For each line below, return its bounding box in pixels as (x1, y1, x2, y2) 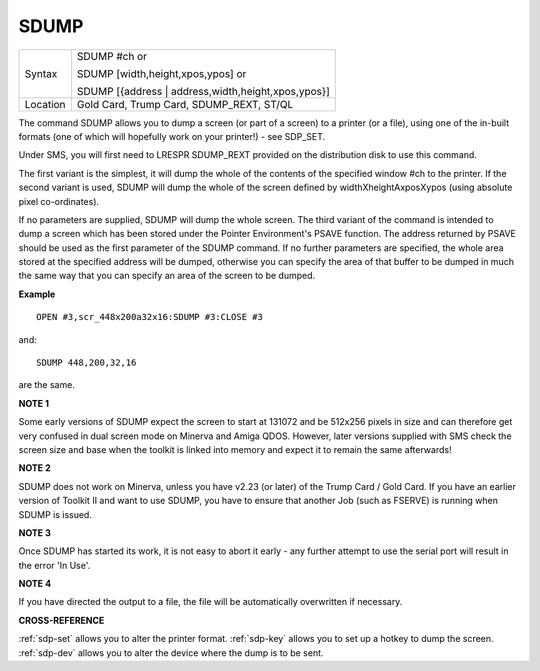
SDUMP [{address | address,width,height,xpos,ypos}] (76, 84, 330, 98)
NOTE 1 (18, 397, 50, 409)
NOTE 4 (18, 578, 52, 590)
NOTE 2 (18, 462, 51, 474)
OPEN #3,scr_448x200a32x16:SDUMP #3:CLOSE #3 (36, 311, 264, 323)
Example (18, 288, 56, 300)
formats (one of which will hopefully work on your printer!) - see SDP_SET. (18, 130, 326, 142)
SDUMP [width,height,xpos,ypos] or (76, 66, 247, 80)
